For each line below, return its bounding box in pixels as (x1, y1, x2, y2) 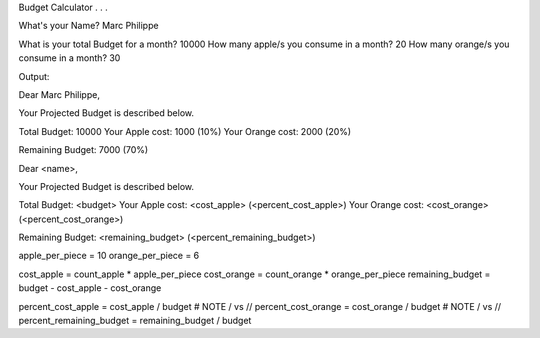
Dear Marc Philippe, (18, 88, 100, 100)
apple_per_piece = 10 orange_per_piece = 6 (18, 250, 200, 262)
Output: (18, 70, 50, 82)
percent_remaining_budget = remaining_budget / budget (18, 315, 252, 327)
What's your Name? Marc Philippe (18, 20, 159, 32)
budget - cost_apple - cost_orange (18, 282, 162, 294)
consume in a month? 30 (18, 52, 121, 64)
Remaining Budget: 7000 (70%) (18, 144, 149, 156)
